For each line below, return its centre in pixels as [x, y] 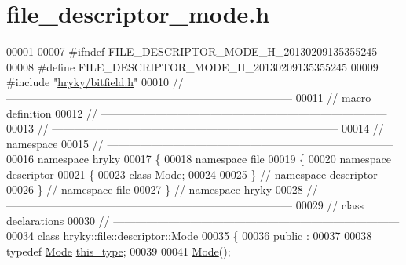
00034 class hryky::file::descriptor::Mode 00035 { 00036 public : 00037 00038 [189, 236]
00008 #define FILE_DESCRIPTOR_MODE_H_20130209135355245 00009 [192, 66]
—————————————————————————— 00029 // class [185, 205]
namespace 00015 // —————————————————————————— [200, 143]
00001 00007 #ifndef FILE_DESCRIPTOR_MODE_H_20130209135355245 [192, 51]
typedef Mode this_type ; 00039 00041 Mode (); [119, 250]
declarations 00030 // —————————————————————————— [203, 220]
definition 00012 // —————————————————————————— [197, 113]
